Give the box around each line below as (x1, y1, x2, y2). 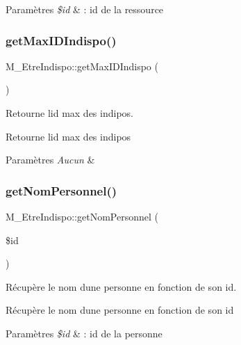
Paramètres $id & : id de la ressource (6, 2, 164, 16)
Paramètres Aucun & (6, 152, 95, 167)
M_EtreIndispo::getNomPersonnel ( (6, 209, 158, 223)
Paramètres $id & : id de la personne (6, 326, 163, 340)
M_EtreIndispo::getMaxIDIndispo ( (6, 58, 158, 73)
